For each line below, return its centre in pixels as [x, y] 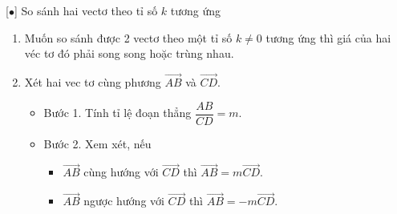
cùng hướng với [121, 172]
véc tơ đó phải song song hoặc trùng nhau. [129, 53]
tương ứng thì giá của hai [328, 37]
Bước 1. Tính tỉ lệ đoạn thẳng [117, 113]
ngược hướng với [124, 201]
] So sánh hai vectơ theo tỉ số [86, 10]
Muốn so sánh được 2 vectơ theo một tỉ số [128, 37]
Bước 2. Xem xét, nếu [97, 143]
